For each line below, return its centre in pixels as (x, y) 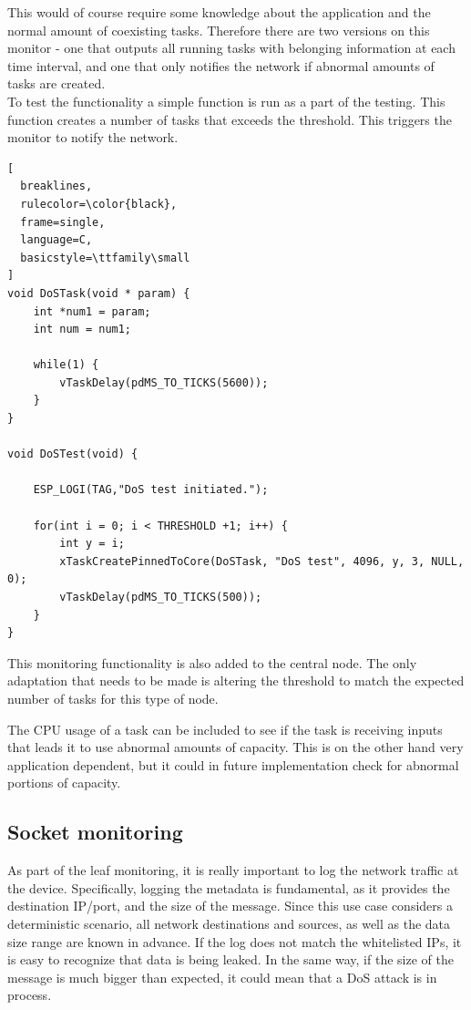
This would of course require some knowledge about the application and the (219, 12)
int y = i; (92, 544)
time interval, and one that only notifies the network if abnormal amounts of (221, 65)
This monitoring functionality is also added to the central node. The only (212, 662)
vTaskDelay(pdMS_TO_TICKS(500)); (161, 597)
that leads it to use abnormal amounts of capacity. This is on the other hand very (235, 747)
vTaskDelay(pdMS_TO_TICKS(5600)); (164, 382)
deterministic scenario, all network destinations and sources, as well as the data (229, 923)
